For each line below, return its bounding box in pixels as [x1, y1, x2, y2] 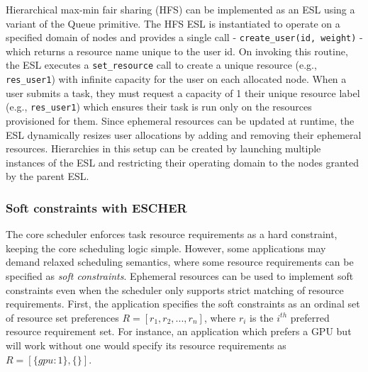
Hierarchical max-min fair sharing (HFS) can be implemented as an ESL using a [6, 2, 355, 16]
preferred [290, 310, 330, 325]
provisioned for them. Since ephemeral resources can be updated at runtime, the [6, 113, 355, 128]
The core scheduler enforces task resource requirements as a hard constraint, [6, 227, 338, 242]
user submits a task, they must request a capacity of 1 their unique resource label [6, 85, 360, 100]
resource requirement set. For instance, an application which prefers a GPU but [6, 324, 352, 339]
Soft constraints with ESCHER [6, 198, 187, 216]
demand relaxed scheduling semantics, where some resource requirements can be [6, 254, 354, 269]
